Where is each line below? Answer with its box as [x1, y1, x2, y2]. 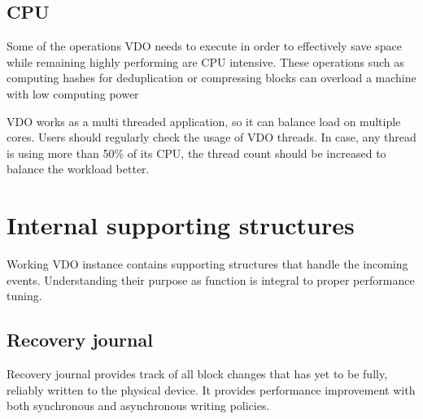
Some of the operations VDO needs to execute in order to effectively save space [7, 37, 402, 55]
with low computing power [7, 85, 139, 102]
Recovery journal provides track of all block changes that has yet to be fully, [7, 365, 388, 382]
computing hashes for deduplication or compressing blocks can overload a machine [7, 69, 416, 86]
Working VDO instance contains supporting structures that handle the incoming [7, 255, 408, 273]
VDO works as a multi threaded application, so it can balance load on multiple [7, 112, 401, 129]
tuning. [7, 287, 42, 304]
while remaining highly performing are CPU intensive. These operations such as [7, 53, 404, 70]
